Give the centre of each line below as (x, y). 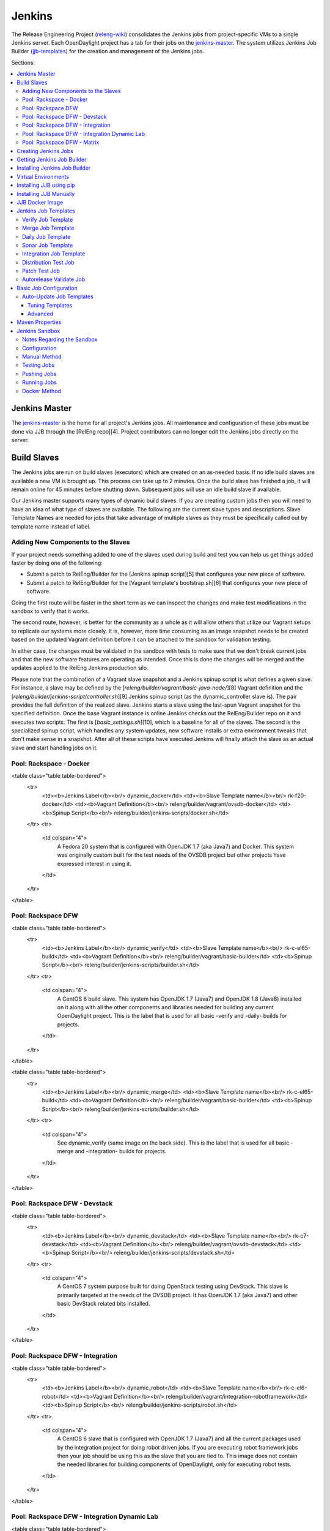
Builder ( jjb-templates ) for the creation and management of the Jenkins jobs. (108, 51)
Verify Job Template (48, 219)
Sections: (23, 62)
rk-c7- (301, 1236)
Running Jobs (40, 382)
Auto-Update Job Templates (58, 296)
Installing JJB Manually (46, 194)
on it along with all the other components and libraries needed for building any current (166, 1007)
